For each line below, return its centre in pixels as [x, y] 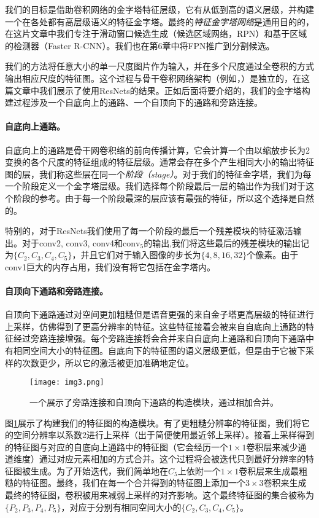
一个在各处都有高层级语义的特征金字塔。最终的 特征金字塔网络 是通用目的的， [159, 21]
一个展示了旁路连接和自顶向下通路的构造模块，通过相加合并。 [154, 402]
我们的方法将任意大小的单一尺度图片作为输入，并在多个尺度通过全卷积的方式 [159, 66]
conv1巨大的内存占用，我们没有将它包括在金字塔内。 [110, 266]
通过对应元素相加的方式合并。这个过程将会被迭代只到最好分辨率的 [172, 459]
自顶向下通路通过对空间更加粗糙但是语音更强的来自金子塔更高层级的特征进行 [159, 314]
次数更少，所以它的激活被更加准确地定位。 [108, 362]
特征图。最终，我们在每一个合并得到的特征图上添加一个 [133, 483]
